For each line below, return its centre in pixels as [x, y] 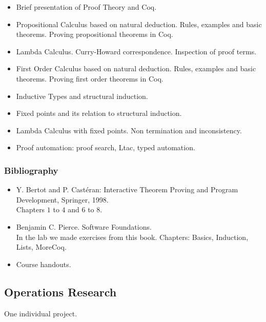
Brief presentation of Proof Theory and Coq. [86, 7]
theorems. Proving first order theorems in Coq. [90, 78]
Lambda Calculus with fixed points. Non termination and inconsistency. [129, 130]
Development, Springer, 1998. [62, 199]
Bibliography [31, 170]
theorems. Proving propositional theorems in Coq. [95, 34]
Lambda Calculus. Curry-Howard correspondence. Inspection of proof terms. [136, 51]
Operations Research [60, 291]
